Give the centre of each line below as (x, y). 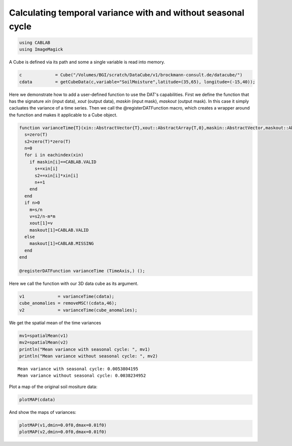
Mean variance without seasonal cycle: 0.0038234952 (82, 376)
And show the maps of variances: (43, 412)
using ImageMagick (41, 49)
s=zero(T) (36, 135)
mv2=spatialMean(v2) (44, 343)
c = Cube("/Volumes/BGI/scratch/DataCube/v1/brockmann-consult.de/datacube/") (131, 75)
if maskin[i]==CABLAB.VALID (63, 162)
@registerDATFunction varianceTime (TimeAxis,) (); (82, 271)
